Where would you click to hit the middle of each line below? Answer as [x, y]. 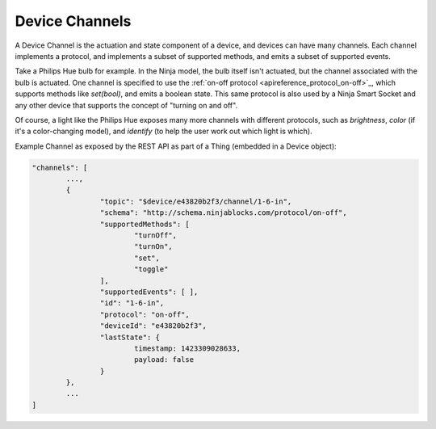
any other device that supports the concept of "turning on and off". [126, 105]
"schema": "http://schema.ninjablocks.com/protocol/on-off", [223, 213]
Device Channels [73, 21]
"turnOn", [153, 247]
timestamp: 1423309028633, [187, 348]
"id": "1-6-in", [132, 303]
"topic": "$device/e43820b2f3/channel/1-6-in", [196, 201]
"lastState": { [130, 337]
